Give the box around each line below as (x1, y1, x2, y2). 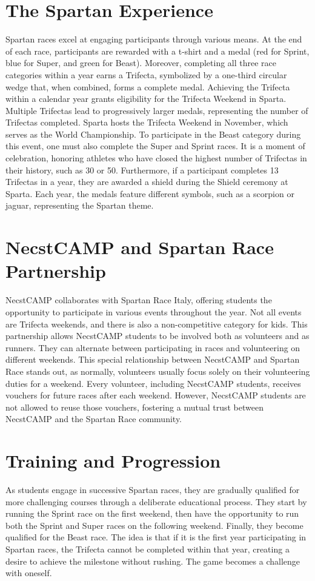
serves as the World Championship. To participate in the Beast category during (5, 127, 301, 140)
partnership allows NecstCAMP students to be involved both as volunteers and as (5, 329, 310, 342)
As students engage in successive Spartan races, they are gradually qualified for (5, 483, 300, 495)
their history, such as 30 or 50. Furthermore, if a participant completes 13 (5, 163, 279, 176)
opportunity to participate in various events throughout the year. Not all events (5, 305, 302, 318)
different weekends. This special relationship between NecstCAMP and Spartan (5, 353, 300, 366)
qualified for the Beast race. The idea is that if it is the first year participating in (5, 531, 307, 543)
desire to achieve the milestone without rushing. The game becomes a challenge (5, 554, 300, 567)
